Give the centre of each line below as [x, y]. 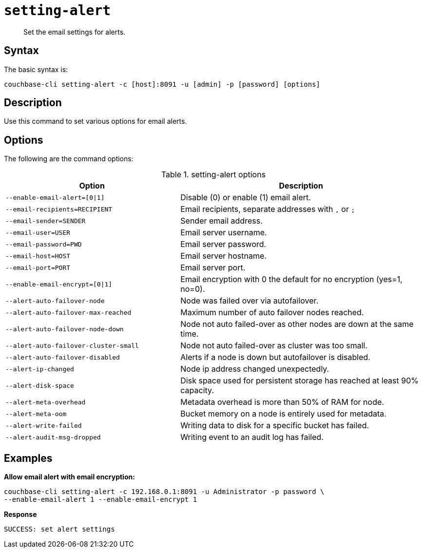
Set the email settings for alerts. [75, 32]
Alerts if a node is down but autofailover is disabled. [275, 357]
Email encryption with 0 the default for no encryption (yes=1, [291, 279]
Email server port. [213, 268]
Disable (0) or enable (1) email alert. [246, 198]
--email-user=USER [38, 232]
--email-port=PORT [38, 267]
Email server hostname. [223, 256]
